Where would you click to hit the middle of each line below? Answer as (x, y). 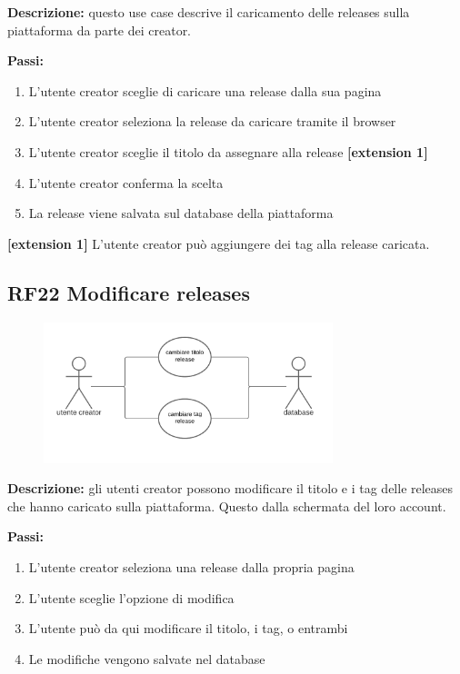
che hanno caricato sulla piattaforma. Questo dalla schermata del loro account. (227, 505)
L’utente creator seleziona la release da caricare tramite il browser (212, 121)
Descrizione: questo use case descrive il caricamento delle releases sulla (209, 12)
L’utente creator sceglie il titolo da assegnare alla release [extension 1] (228, 151)
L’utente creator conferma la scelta (126, 182)
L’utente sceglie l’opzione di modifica (131, 597)
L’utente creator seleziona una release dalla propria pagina (191, 567)
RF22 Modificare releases (129, 292)
